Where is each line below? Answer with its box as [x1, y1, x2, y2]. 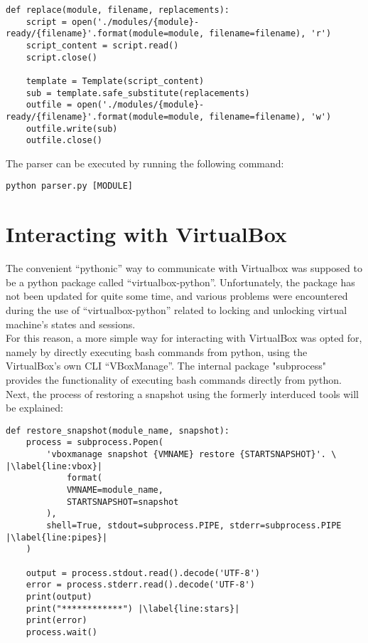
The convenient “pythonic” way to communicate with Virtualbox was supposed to [6, 261, 362, 276]
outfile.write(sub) [26, 123, 118, 134]
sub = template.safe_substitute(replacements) [26, 88, 250, 98]
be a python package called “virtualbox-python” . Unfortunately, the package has [6, 274, 355, 289]
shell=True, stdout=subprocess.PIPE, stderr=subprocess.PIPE [46, 521, 342, 531]
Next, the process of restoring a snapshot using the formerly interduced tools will [6, 386, 359, 401]
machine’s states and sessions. [6, 316, 136, 331]
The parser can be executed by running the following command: [6, 155, 284, 170]
